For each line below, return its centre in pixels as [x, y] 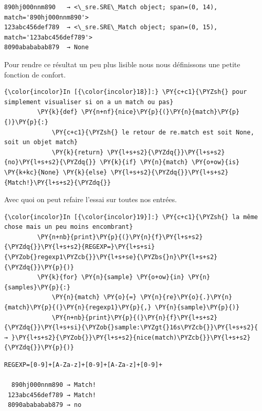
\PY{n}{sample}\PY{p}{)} [197, 308]
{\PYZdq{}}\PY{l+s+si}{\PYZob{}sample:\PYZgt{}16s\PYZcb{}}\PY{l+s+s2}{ [131, 328]
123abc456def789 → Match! [52, 395]
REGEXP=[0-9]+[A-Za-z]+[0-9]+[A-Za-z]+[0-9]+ [83, 365]
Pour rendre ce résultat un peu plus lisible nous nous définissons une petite [122, 64]
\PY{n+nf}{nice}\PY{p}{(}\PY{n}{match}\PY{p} [161, 112]
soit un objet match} [41, 142]
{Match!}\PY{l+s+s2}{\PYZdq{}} [58, 182]
